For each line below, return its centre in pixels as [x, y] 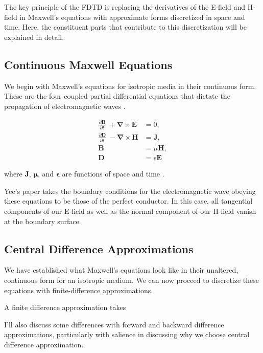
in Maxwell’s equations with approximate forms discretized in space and [132, 17]
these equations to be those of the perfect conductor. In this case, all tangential [128, 201]
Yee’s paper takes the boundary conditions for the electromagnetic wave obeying [130, 191]
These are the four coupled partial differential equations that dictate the [117, 96]
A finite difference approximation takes [65, 307]
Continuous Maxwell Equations [88, 64]
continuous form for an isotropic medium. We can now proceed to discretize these [132, 280]
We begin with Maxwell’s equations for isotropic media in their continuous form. [130, 86]
